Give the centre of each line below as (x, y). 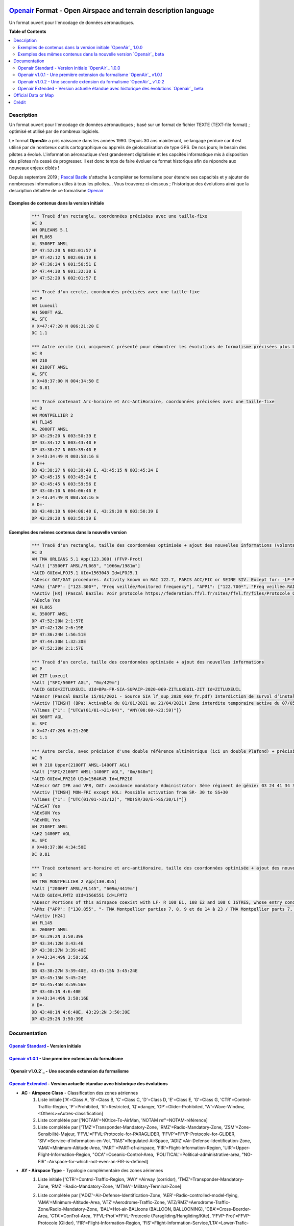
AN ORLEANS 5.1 (50, 230)
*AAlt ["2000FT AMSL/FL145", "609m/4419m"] (85, 888)
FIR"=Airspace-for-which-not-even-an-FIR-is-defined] (93, 1161)
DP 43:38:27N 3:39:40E (59, 950)
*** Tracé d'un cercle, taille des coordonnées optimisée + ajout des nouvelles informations (148, 662)
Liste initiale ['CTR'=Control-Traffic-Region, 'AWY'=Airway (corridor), (108, 1179)
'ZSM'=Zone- (237, 1127)
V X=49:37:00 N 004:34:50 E (65, 381)
